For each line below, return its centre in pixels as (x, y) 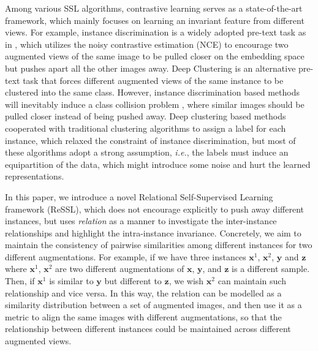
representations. (35, 176)
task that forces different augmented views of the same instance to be (153, 80)
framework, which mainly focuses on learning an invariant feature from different (155, 20)
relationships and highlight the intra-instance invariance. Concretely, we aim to (153, 232)
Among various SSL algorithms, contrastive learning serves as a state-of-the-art (154, 8)
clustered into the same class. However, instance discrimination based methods (152, 92)
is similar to (71, 281)
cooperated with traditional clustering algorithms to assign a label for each (146, 128)
